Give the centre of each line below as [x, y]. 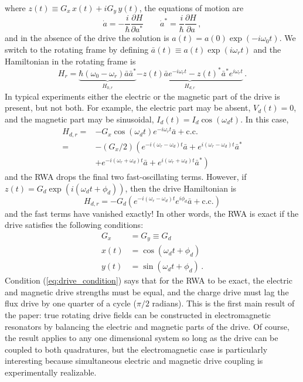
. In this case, [265, 119]
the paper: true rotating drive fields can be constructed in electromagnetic [138, 315]
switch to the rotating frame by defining [77, 49]
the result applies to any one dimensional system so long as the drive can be [142, 338]
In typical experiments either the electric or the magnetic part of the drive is [142, 96]
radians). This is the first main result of [223, 303]
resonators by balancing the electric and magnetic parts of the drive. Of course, [147, 326]
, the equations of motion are [191, 8]
